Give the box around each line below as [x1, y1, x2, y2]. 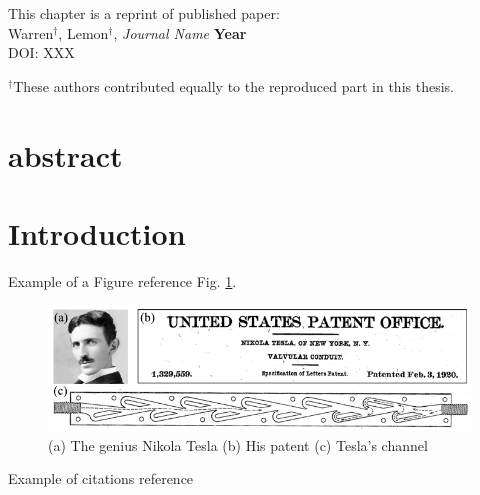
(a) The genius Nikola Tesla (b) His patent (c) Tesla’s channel [48, 434, 428, 455]
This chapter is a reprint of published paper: [8, 3, 280, 23]
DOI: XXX [8, 42, 75, 63]
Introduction [8, 212, 186, 253]
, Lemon [58, 22, 109, 43]
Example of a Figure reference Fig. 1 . [8, 270, 237, 291]
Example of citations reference [8, 468, 194, 489]
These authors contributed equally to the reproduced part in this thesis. [13, 75, 454, 96]
